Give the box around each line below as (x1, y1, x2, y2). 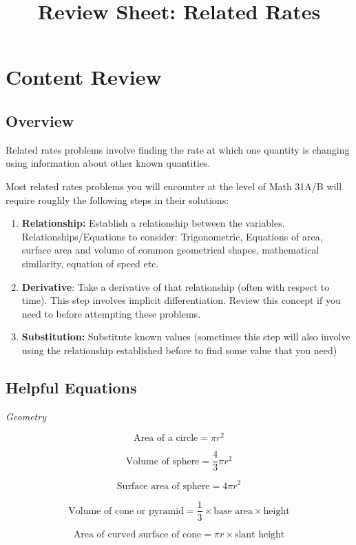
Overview (6, 110, 74, 131)
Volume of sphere (125, 456, 200, 466)
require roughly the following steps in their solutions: (6, 192, 229, 207)
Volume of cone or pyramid (68, 506, 184, 516)
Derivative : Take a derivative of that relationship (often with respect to (21, 279, 330, 294)
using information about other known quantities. (6, 156, 211, 170)
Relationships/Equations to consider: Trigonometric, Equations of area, (21, 229, 323, 243)
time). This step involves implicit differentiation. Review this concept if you (21, 293, 341, 307)
